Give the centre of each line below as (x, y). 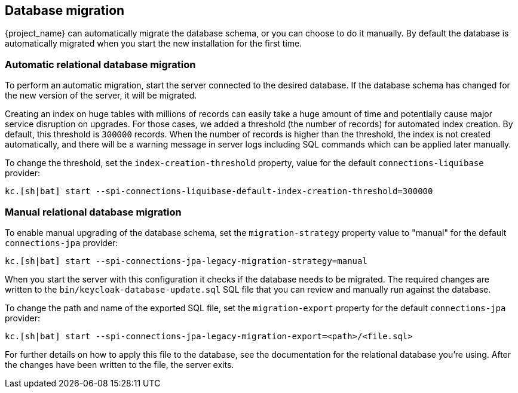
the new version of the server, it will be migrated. (101, 96)
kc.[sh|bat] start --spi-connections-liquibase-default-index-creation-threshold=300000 (219, 191)
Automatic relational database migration (100, 64)
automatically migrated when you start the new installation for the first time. (154, 44)
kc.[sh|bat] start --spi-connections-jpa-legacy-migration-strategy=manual (186, 261)
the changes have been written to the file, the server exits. (119, 364)
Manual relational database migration (93, 212)
